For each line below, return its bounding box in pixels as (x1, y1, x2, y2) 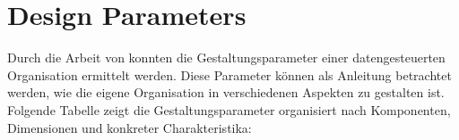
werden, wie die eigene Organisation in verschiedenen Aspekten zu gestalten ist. (7, 83, 445, 102)
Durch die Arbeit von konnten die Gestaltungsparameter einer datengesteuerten (7, 48, 446, 67)
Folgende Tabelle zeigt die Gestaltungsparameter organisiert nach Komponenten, (7, 100, 451, 119)
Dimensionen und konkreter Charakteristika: (7, 118, 252, 136)
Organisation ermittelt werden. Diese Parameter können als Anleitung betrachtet (7, 65, 452, 84)
